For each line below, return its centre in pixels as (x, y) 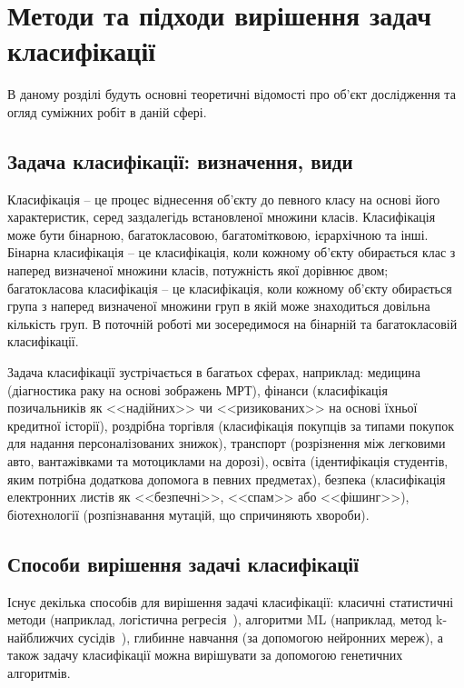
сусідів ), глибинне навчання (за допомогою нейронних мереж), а (260, 637)
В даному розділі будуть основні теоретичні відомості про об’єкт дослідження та (232, 94)
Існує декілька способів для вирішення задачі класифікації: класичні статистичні (231, 601)
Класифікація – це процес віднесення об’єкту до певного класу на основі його (224, 199)
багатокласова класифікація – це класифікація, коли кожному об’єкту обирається (230, 288)
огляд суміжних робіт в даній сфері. (107, 111)
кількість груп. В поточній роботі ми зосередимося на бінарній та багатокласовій (232, 323)
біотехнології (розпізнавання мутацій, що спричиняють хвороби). (188, 514)
